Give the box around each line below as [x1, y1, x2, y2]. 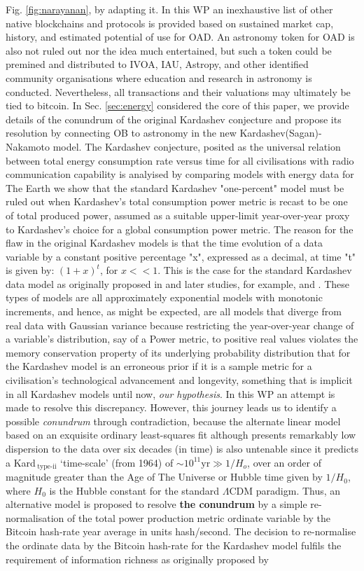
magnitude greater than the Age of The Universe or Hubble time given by [6, 469, 323, 484]
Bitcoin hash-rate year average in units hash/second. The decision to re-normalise [6, 524, 356, 539]
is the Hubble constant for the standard [49, 483, 220, 497]
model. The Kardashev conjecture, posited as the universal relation [52, 139, 341, 153]
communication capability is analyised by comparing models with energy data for [6, 167, 354, 181]
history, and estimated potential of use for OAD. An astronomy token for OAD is [6, 29, 355, 44]
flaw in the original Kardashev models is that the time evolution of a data [6, 235, 323, 250]
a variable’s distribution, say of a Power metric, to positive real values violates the [6, 331, 358, 346]
